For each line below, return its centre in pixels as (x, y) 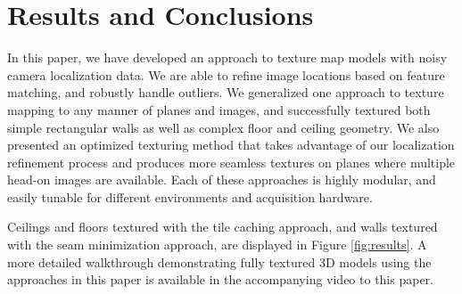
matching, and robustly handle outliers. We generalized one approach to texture (226, 92)
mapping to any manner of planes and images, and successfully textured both (219, 109)
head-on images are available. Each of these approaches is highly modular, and (222, 180)
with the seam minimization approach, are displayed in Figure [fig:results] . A (217, 245)
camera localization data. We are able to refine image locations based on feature (226, 74)
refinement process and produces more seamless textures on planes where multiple (231, 162)
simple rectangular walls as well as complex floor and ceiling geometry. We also (223, 127)
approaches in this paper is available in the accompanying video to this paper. (221, 279)
